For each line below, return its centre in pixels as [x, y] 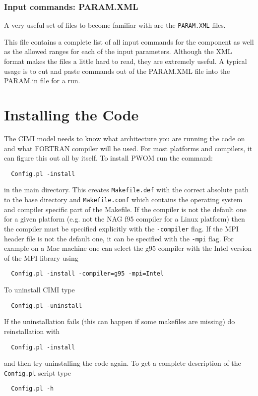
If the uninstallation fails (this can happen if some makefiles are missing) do [120, 321]
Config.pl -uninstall [47, 306]
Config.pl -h [32, 389]
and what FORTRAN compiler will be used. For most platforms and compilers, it [128, 148]
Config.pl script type [37, 372]
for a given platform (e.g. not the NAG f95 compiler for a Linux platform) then [125, 219]
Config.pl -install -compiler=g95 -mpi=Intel [88, 274]
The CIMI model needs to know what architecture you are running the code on [125, 138]
